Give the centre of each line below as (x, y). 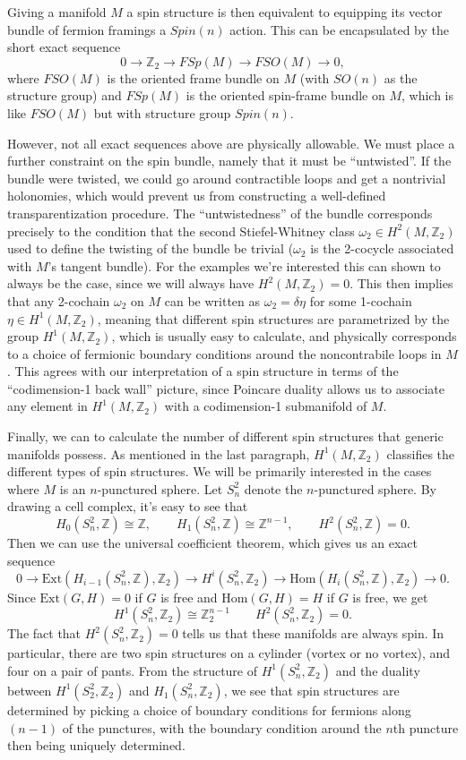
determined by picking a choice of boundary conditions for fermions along (209, 709)
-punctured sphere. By (375, 488)
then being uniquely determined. (96, 745)
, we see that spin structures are (311, 690)
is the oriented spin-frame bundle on (285, 95)
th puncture (426, 727)
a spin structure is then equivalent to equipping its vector (285, 12)
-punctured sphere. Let (160, 488)
